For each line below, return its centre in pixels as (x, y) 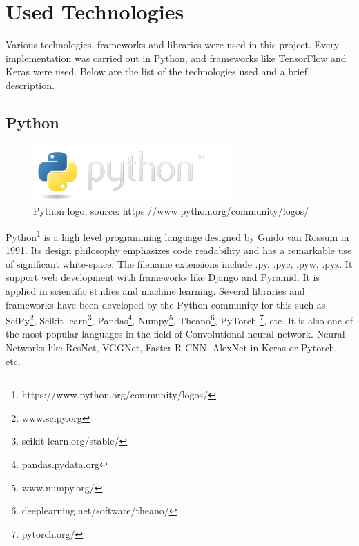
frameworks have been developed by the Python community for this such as (166, 304)
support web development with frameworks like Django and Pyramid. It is (163, 277)
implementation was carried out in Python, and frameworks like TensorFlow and (176, 58)
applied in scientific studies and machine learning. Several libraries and (155, 290)
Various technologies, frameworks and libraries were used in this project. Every (173, 45)
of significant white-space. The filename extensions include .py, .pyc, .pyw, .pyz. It (179, 263)
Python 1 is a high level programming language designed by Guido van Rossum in (177, 235)
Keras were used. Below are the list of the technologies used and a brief (157, 71)
